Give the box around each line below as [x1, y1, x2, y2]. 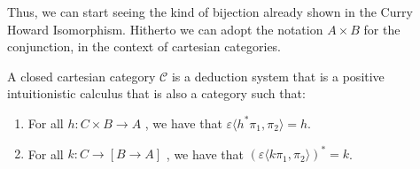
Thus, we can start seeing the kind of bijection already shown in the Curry [7, 3, 413, 20]
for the [363, 19, 401, 38]
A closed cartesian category [7, 66, 156, 85]
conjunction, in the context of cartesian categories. [7, 37, 282, 56]
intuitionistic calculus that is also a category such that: [7, 84, 306, 103]
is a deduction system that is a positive [171, 66, 385, 85]
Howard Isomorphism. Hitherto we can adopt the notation [7, 19, 323, 38]
